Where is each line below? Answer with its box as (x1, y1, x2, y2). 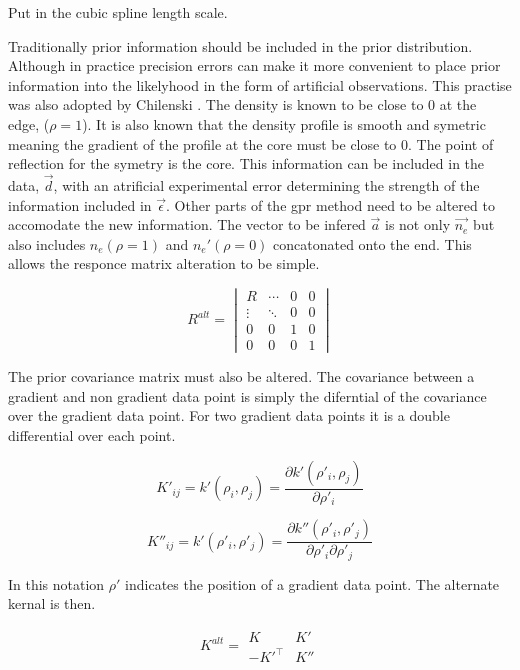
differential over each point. (8, 425, 176, 446)
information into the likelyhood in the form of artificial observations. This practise (8, 74, 512, 95)
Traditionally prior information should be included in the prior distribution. (8, 35, 473, 56)
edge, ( (8, 113, 50, 134)
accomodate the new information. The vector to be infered (8, 214, 366, 235)
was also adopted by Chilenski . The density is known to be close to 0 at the (8, 94, 477, 115)
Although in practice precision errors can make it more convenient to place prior (8, 55, 501, 76)
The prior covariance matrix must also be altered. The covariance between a (8, 366, 475, 387)
